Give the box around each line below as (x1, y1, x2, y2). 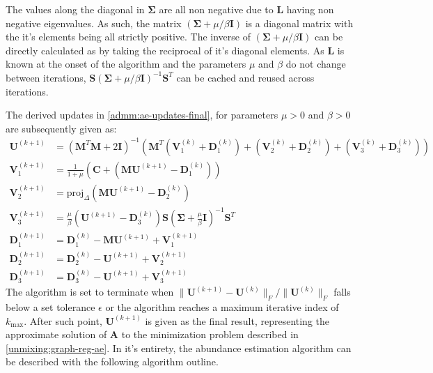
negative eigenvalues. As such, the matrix (6, 15, 182, 30)
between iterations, (6, 70, 86, 84)
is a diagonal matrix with (245, 15, 354, 30)
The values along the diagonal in (6, 2, 145, 16)
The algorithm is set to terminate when (6, 284, 174, 299)
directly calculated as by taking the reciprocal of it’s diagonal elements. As (6, 43, 324, 57)
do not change (285, 56, 346, 71)
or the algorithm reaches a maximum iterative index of (105, 300, 339, 314)
